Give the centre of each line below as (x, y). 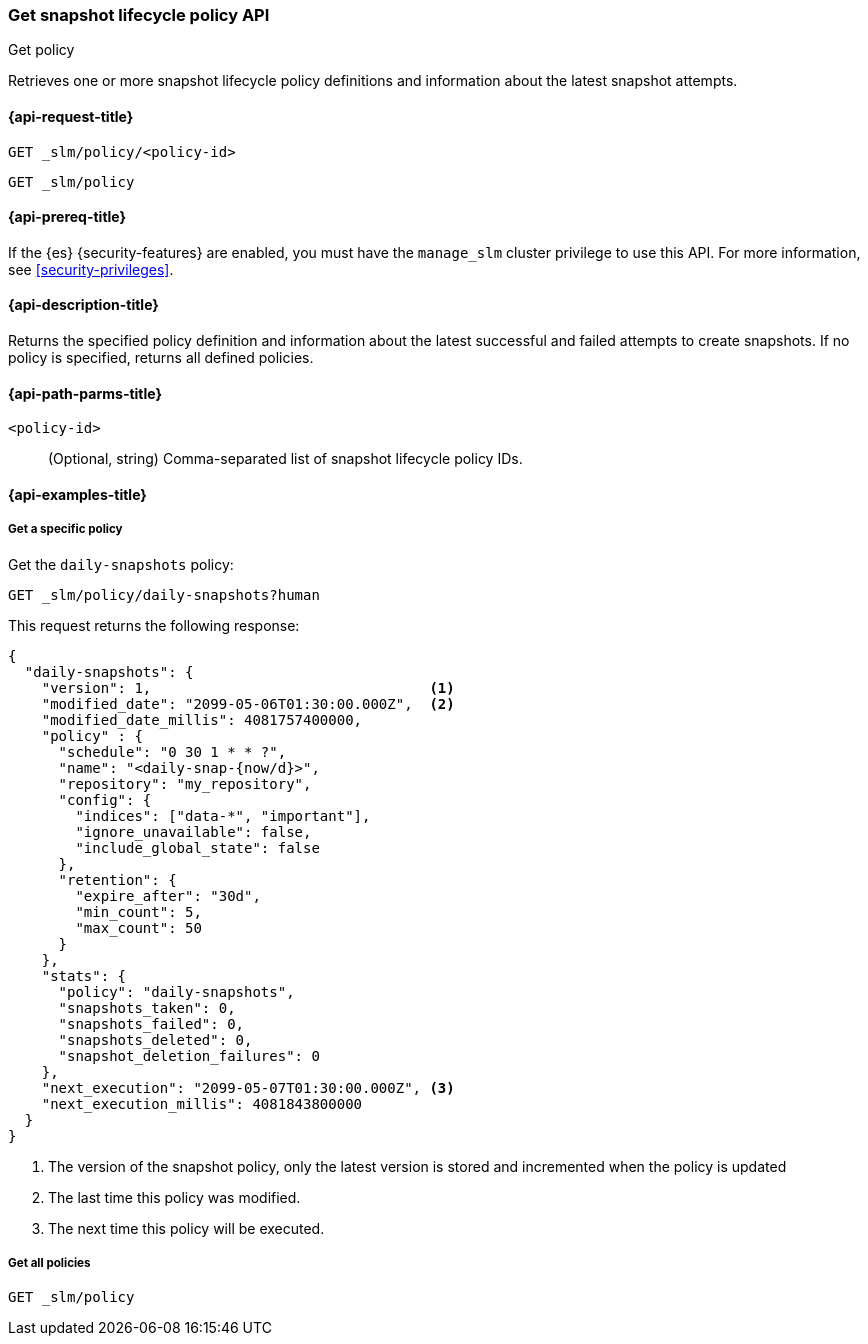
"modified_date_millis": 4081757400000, (202, 719)
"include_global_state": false (197, 847)
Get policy (41, 50)
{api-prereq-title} (67, 217)
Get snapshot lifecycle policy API (139, 15)
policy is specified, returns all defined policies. (161, 358)
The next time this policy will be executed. (186, 1228)
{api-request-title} (71, 116)
